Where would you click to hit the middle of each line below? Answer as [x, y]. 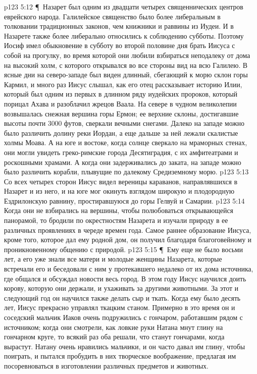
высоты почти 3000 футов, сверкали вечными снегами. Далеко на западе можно [124, 123]
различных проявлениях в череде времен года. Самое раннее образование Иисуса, [128, 230]
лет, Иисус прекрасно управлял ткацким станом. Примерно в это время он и [120, 307]
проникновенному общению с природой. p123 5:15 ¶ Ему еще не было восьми [124, 249]
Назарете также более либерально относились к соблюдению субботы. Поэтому [124, 35]
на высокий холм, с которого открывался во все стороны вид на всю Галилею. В [126, 65]
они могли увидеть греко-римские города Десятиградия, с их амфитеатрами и [121, 152]
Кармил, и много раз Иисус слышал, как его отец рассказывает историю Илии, [123, 84]
